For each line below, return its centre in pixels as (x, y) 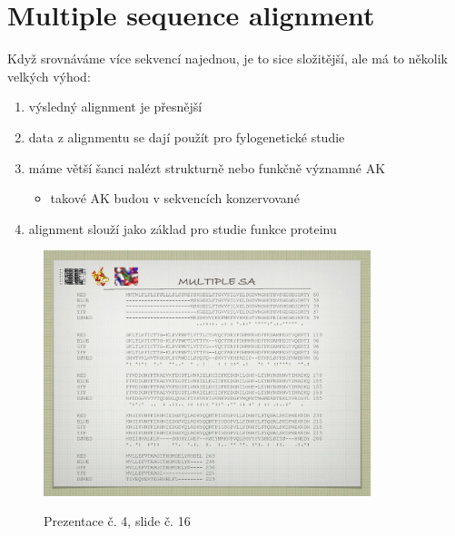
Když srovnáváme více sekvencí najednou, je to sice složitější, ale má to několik (227, 58)
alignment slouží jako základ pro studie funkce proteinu (183, 228)
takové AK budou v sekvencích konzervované (175, 198)
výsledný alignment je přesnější (115, 107)
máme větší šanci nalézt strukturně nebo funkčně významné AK (207, 167)
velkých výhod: (49, 76)
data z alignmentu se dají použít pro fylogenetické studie (187, 136)
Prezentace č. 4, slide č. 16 (117, 521)
